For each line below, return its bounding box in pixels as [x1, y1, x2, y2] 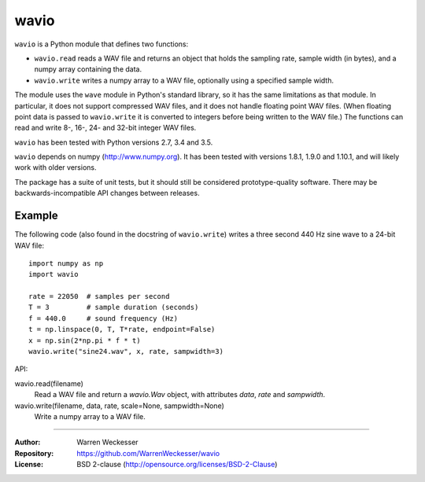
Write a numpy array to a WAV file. [34, 412, 146, 421]
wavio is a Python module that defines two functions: [14, 39, 189, 49]
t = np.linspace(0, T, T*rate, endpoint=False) [28, 325, 216, 334]
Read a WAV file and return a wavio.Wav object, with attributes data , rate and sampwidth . [34, 390, 326, 399]
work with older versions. [14, 163, 97, 172]
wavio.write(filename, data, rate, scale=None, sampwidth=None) [14, 401, 224, 410]
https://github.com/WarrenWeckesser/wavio [76, 448, 220, 458]
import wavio [28, 270, 79, 279]
